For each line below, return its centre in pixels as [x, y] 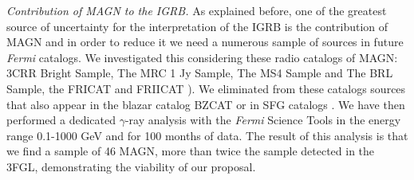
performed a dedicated [61, 120]
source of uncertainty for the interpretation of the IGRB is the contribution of [197, 26]
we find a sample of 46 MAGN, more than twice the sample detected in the [191, 151]
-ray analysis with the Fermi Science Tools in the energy [263, 120]
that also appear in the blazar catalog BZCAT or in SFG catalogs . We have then [206, 104]
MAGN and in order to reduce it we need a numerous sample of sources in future [205, 42]
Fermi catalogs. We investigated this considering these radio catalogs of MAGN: [202, 57]
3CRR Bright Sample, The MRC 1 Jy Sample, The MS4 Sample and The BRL [200, 73]
